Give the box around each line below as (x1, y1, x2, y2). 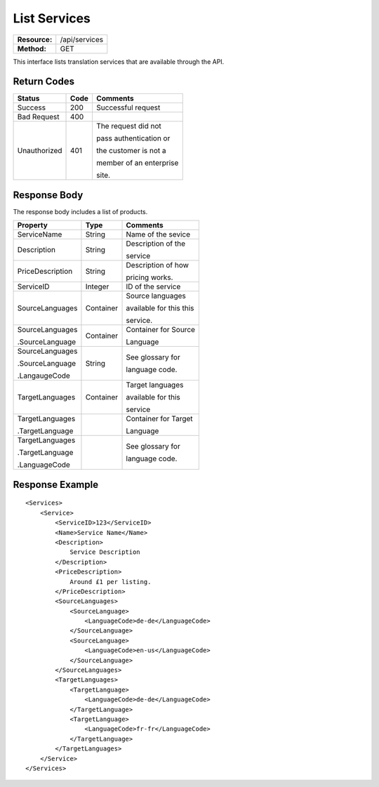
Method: (17, 44, 47, 53)
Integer (85, 282, 109, 291)
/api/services (60, 34, 104, 44)
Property (17, 220, 48, 230)
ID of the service (126, 282, 181, 291)
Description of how (126, 260, 189, 270)
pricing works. (126, 272, 173, 282)
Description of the (126, 239, 186, 249)
